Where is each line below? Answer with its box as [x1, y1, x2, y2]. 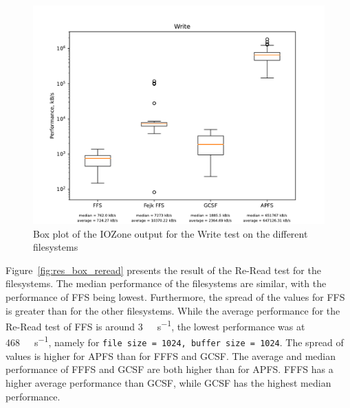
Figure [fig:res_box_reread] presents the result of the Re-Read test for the [6, 262, 321, 277]
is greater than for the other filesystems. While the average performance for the [6, 303, 340, 317]
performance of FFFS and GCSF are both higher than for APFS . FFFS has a [6, 362, 333, 376]
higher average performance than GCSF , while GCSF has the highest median [6, 375, 331, 389]
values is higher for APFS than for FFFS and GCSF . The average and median [6, 348, 336, 363]
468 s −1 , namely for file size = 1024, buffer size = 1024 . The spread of [6, 333, 344, 350]
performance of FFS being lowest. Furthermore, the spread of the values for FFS [6, 289, 345, 304]
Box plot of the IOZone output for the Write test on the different [33, 226, 308, 240]
